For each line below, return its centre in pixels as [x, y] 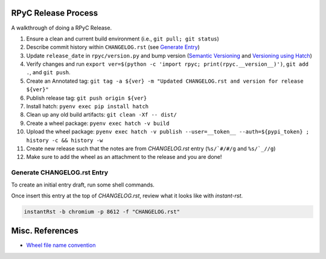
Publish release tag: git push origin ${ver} [87, 98]
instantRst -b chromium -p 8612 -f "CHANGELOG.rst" [102, 212]
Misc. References [45, 231]
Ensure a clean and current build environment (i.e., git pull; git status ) [123, 39]
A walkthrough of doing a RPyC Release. [61, 28]
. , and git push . [48, 72]
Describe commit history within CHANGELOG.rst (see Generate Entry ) [113, 47]
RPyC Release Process [55, 13]
